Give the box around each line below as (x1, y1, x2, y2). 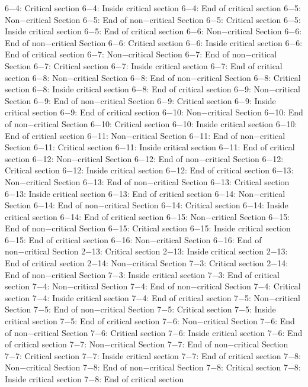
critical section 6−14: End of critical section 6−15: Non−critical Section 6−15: (5, 210, 290, 222)
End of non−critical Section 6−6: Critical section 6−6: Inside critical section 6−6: (5, 36, 303, 49)
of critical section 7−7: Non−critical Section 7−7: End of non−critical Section (5, 338, 288, 350)
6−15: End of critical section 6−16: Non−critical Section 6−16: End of (5, 233, 262, 246)
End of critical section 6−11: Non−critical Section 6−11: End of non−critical (5, 129, 285, 141)
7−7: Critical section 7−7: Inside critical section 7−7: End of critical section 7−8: (5, 349, 301, 362)
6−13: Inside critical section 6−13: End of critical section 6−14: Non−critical (5, 187, 285, 199)
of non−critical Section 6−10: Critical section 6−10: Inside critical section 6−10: (5, 117, 297, 130)
